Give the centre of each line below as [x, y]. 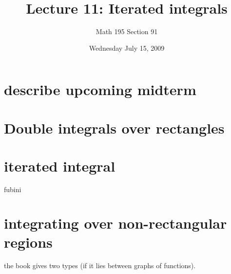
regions [28, 242]
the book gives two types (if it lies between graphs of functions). [100, 265]
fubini [13, 189]
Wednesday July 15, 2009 [127, 48]
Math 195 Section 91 [127, 31]
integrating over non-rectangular [115, 223]
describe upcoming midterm [100, 89]
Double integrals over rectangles [114, 127]
